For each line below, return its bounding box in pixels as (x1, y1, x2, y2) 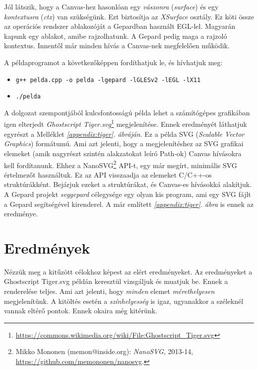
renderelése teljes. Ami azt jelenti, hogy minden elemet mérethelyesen (4, 286, 215, 296)
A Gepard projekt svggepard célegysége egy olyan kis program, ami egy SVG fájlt (4, 188, 251, 199)
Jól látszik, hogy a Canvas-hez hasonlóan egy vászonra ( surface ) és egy (4, 1, 219, 11)
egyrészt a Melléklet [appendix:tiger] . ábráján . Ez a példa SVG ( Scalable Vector (4, 128, 245, 139)
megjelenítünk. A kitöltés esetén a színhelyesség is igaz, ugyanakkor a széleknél (4, 295, 244, 306)
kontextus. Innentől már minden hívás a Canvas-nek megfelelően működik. (4, 40, 230, 51)
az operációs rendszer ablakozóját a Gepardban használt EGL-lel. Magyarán (4, 21, 236, 31)
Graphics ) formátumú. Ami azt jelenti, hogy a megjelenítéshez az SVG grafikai (4, 138, 244, 149)
